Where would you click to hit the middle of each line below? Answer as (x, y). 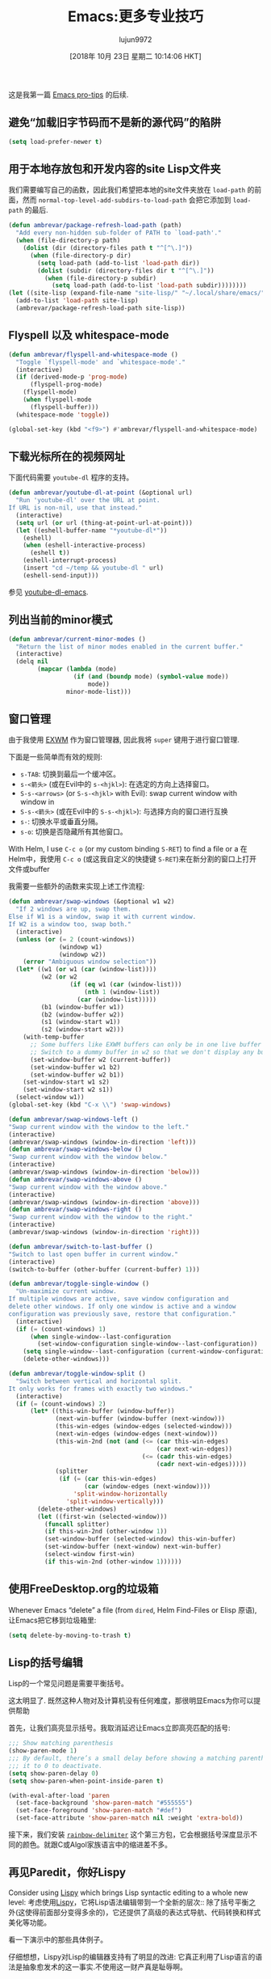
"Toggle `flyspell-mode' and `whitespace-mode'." (100, 362)
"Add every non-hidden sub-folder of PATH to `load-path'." (119, 233)
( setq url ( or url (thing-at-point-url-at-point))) (104, 522)
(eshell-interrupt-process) (70, 560)
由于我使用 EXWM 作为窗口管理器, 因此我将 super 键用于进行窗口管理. (124, 740)
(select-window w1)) (50, 1097)
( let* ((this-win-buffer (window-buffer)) (102, 1411)
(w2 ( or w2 (59, 977)
